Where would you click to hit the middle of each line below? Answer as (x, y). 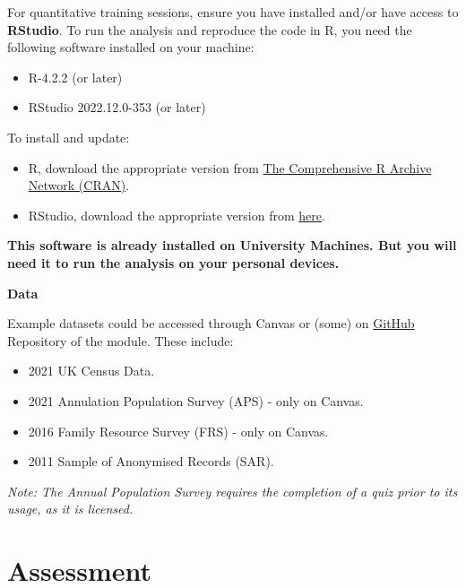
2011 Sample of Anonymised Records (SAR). (151, 461)
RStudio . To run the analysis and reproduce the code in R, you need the (210, 29)
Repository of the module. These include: (121, 340)
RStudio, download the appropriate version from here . (177, 215)
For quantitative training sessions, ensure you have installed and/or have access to (233, 12)
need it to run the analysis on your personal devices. (173, 262)
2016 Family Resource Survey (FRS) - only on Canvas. (178, 431)
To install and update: (69, 137)
